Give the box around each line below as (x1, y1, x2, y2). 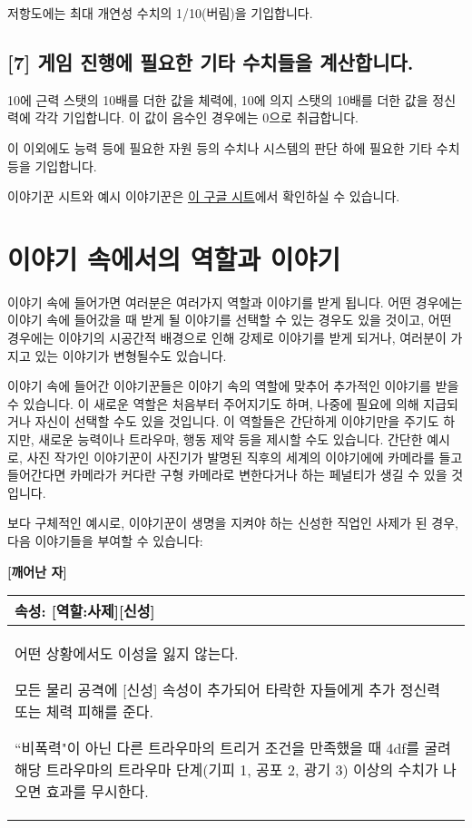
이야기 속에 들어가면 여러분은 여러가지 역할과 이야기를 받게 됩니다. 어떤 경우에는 (7, 292, 463, 311)
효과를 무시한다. (45, 781, 149, 803)
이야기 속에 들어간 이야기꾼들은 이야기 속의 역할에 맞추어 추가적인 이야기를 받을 (7, 376, 459, 395)
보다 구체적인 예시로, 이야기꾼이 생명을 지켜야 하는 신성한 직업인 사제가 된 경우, (7, 513, 458, 532)
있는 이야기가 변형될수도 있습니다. (34, 346, 227, 365)
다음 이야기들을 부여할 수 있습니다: (7, 531, 203, 550)
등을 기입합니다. (7, 156, 97, 175)
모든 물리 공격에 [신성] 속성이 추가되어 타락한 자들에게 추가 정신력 (15, 679, 441, 701)
